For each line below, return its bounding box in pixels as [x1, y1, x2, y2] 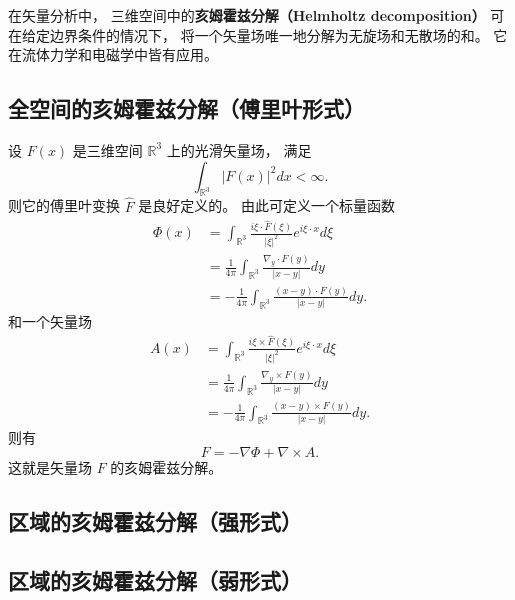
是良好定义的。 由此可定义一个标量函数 [138, 195, 396, 216]
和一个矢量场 [8, 311, 92, 332]
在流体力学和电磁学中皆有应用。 [8, 44, 218, 65]
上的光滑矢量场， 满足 [166, 139, 312, 160]
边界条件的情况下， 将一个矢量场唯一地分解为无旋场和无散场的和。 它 [49, 24, 508, 45]
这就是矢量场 [8, 457, 92, 478]
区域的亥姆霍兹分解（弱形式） [8, 565, 302, 596]
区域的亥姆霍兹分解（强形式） [8, 506, 302, 537]
